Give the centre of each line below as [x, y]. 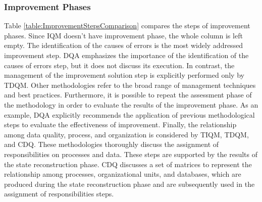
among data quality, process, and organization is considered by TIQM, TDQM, [126, 134]
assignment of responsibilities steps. [59, 194]
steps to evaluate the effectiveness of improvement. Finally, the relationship [120, 124]
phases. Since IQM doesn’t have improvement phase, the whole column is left [123, 35]
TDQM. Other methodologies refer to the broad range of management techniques [130, 85]
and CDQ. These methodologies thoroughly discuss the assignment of [112, 144]
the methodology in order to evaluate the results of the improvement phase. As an [131, 104]
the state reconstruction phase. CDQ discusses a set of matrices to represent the [128, 164]
